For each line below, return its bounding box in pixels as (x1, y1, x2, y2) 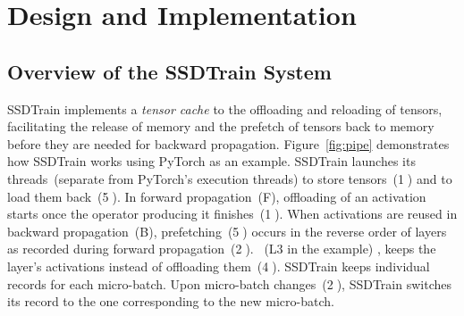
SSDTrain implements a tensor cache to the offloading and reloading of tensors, (7, 99, 443, 118)
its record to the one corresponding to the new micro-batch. (7, 292, 334, 311)
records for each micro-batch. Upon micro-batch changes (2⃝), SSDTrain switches (7, 274, 451, 293)
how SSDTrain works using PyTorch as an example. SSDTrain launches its (7, 152, 416, 170)
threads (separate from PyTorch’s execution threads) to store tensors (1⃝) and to (7, 169, 452, 187)
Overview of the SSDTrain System (7, 57, 332, 85)
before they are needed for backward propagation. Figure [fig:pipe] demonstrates (7, 134, 450, 153)
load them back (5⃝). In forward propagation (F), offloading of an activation (7, 187, 426, 205)
